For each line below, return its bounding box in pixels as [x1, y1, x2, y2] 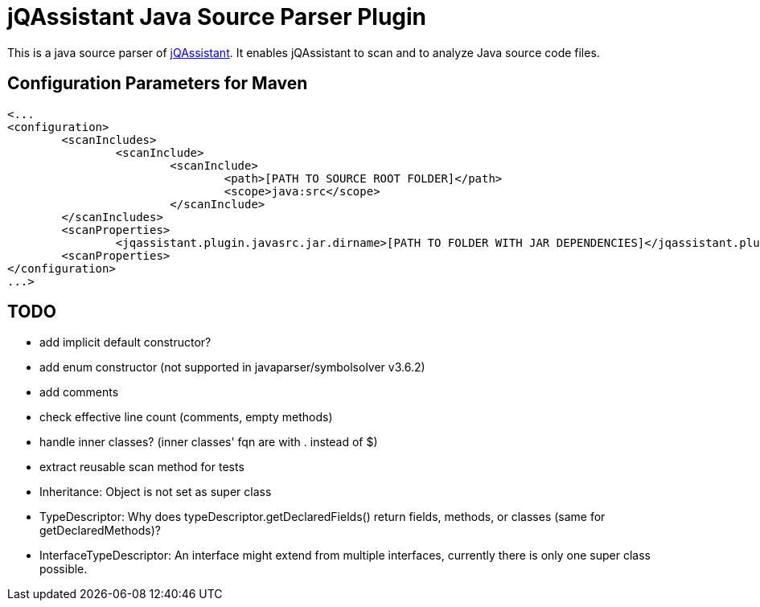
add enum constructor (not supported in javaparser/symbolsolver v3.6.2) [39, 360, 425, 375]
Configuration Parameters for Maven [7, 73, 308, 94]
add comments [39, 385, 119, 400]
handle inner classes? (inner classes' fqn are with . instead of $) [39, 435, 378, 449]
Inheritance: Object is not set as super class [39, 485, 272, 499]
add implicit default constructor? [39, 335, 212, 350]
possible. [39, 562, 88, 576]
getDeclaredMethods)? [39, 523, 161, 538]
